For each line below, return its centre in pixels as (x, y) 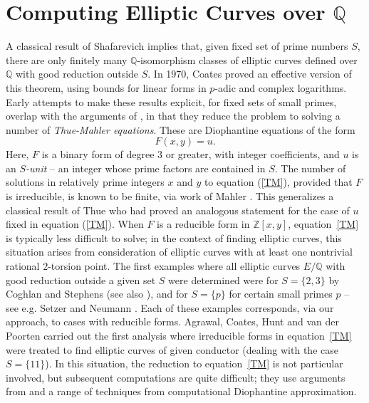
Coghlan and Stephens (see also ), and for (97, 294)
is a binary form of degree (98, 154)
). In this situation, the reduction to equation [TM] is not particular (194, 363)
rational (23, 266)
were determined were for (223, 279)
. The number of (310, 168)
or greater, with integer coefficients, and (253, 154)
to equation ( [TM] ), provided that (278, 182)
